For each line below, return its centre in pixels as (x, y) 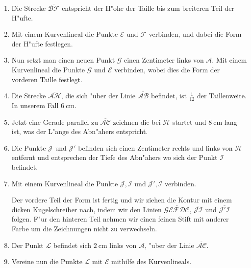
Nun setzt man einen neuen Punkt (63, 60)
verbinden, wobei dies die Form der (167, 69)
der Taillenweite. (222, 96)
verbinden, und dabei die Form (195, 34)
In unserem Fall (35, 105)
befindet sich (72, 245)
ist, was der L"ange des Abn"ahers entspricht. (80, 131)
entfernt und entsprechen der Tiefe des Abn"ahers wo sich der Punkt (114, 157)
